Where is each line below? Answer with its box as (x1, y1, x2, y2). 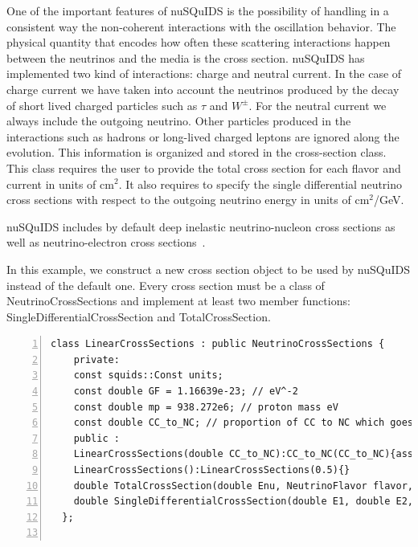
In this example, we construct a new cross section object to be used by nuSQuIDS (6, 260, 410, 277)
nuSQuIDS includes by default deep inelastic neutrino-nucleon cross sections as (6, 218, 395, 235)
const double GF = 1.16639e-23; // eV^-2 (73, 386, 298, 398)
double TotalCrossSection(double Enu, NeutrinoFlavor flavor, (73, 480, 414, 492)
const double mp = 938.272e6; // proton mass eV (73, 401, 338, 413)
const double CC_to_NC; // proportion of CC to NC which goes (73, 417, 414, 429)
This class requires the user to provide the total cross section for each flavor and (6, 159, 401, 176)
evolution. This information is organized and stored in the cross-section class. (6, 144, 387, 161)
